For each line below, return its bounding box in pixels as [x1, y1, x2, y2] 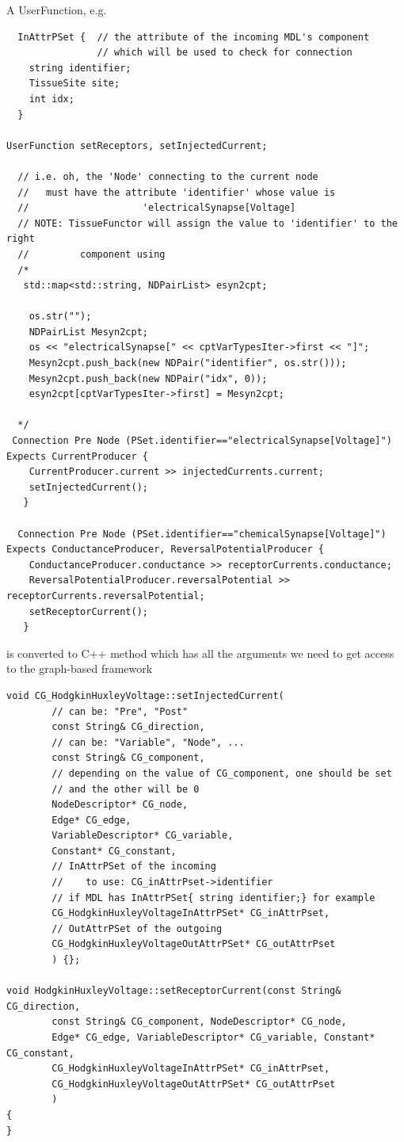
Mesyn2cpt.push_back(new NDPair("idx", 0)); [29, 372, 268, 384]
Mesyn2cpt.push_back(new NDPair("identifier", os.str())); [29, 357, 347, 369]
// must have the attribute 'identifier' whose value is [17, 186, 336, 198]
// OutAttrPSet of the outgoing [51, 922, 223, 934]
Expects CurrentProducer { [6, 450, 148, 462]
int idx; [29, 93, 74, 105]
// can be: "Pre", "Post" [51, 705, 189, 717]
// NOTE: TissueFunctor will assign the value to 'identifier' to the [17, 217, 398, 229]
